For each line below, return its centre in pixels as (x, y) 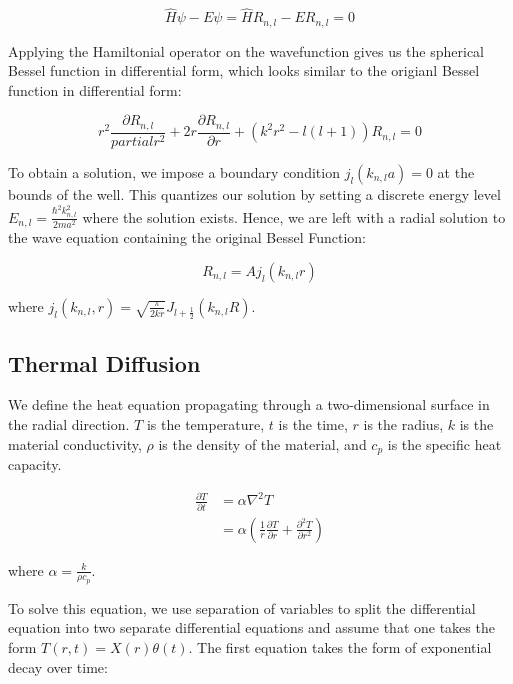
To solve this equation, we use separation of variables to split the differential (242, 607)
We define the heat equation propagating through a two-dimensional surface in (249, 404)
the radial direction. (69, 424)
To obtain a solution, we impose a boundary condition (174, 171)
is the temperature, (205, 424)
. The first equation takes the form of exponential (340, 647)
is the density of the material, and (262, 443)
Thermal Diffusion (104, 362)
